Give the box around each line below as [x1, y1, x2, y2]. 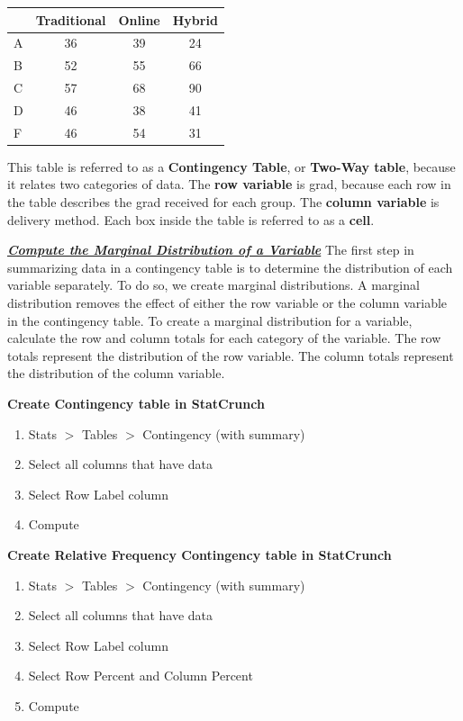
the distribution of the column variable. [7, 364, 225, 383]
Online [118, 10, 160, 29]
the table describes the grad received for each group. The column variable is [7, 193, 440, 211]
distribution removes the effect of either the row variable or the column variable [7, 293, 448, 311]
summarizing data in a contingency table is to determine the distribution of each [7, 257, 453, 276]
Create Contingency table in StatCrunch [7, 393, 265, 412]
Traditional [35, 10, 106, 29]
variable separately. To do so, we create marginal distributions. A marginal [7, 275, 420, 294]
